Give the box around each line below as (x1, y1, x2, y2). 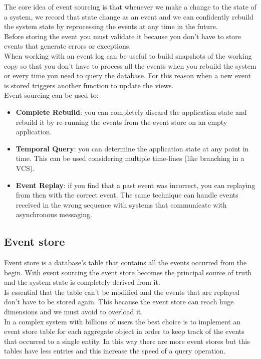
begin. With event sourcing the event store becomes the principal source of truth (4, 267, 252, 277)
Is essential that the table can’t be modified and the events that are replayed (4, 286, 240, 297)
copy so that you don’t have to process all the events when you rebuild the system (4, 60, 256, 71)
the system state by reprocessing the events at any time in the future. (4, 21, 218, 32)
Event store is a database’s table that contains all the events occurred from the (4, 257, 247, 268)
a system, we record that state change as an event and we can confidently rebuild (4, 11, 253, 22)
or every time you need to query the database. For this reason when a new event (4, 70, 251, 81)
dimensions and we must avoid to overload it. (4, 306, 143, 317)
